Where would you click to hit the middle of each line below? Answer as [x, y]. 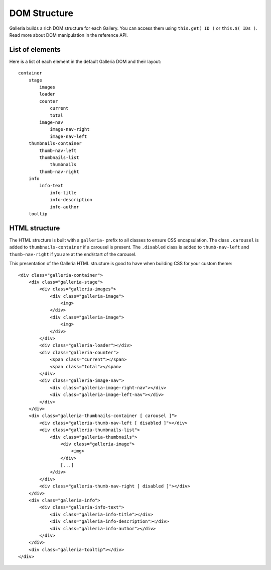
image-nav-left [69, 136]
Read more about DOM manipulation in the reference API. [69, 35]
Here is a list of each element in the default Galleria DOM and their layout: [85, 61]
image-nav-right [70, 129]
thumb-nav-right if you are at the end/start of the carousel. [73, 254]
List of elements [35, 50]
